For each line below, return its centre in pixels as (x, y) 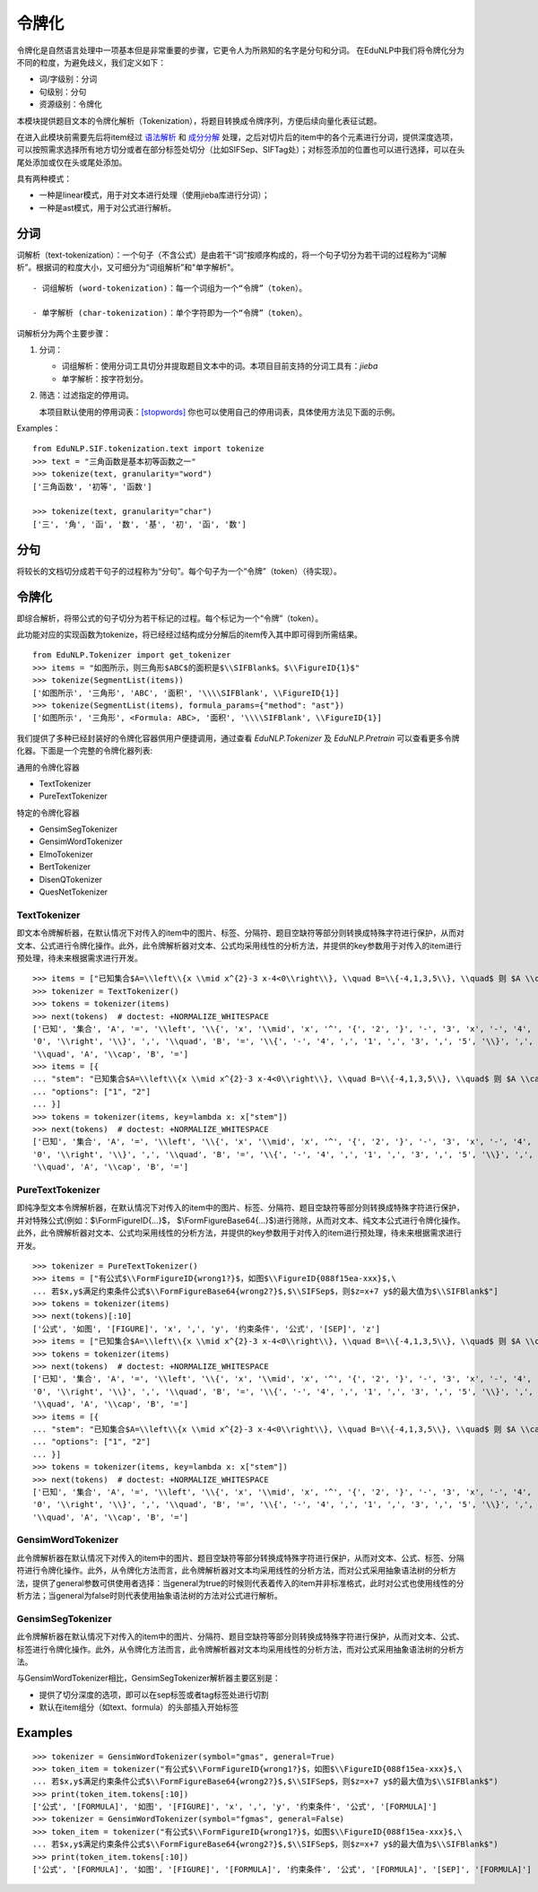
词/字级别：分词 (68, 79)
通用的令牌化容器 (48, 767)
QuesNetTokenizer (73, 892)
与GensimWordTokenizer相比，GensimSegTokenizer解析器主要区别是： (149, 1678)
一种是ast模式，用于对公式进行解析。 (108, 207)
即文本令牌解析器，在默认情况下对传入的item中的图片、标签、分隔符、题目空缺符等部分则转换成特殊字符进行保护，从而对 (241, 933)
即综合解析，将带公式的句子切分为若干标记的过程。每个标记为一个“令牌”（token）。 (169, 618)
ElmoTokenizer (66, 854)
